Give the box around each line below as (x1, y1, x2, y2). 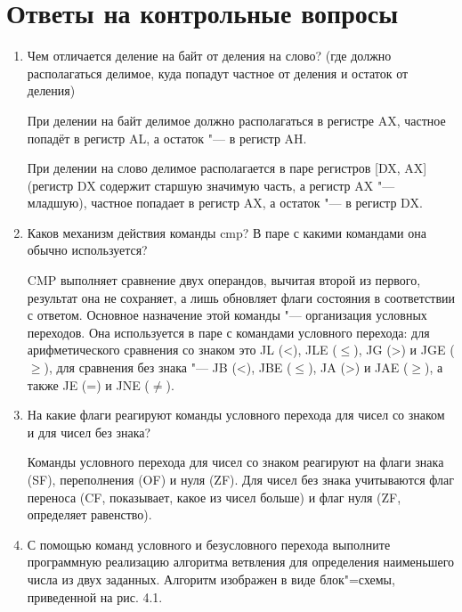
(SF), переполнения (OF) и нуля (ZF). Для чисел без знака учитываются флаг (27, 470, 454, 488)
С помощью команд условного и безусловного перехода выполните (27, 534, 391, 553)
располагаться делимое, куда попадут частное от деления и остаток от (27, 63, 409, 82)
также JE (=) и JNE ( (27, 375, 150, 394)
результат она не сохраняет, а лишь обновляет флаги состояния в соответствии (27, 288, 456, 306)
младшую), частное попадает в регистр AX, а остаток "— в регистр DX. (27, 193, 423, 212)
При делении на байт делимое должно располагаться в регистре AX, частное (27, 110, 446, 129)
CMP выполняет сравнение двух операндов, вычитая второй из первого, (27, 271, 421, 290)
